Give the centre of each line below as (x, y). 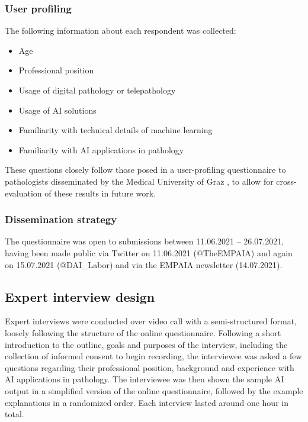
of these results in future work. (100, 193)
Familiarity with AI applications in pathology (101, 149)
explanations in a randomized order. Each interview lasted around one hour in (147, 402)
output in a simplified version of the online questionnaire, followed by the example (154, 390)
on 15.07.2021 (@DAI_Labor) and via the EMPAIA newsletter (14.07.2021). (144, 264)
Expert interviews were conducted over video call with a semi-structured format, (151, 321)
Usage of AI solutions (57, 110)
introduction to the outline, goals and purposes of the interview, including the (146, 344)
